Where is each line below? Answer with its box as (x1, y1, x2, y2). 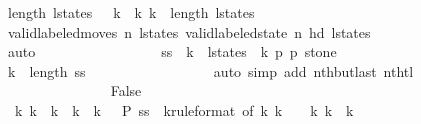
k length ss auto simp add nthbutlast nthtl (7, 60, 414, 81)
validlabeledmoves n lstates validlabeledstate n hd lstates (7, 21, 371, 42)
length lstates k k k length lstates (7, 2, 255, 22)
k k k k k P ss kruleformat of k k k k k (14, 99, 354, 120)
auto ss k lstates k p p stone (7, 41, 337, 62)
